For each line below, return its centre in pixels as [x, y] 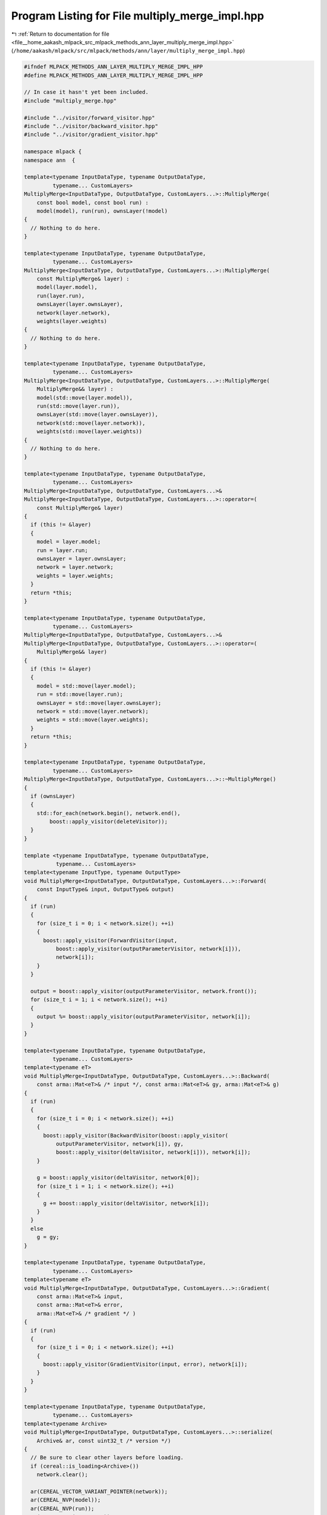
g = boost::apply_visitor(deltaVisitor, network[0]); [118, 1178]
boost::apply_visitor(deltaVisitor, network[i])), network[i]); [153, 1152]
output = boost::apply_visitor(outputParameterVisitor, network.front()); [144, 991]
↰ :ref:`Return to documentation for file [60, 34]
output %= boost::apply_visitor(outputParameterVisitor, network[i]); [144, 1017]
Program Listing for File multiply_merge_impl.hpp [138, 16]
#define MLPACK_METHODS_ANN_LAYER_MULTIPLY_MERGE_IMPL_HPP [113, 75]
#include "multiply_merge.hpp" [71, 101]
